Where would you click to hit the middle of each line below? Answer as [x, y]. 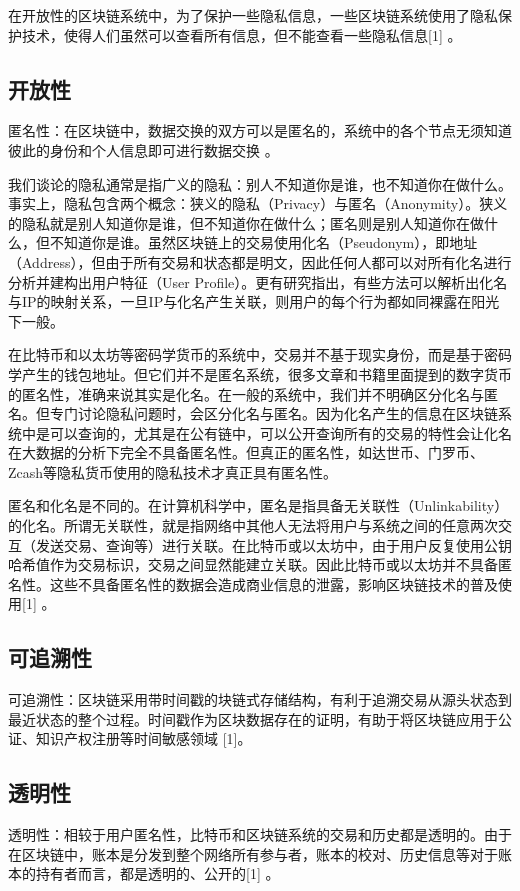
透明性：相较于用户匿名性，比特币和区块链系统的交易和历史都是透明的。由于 [260, 834]
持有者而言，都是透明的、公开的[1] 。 [157, 873]
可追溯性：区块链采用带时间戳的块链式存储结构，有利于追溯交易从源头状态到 [260, 699]
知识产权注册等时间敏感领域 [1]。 [143, 738]
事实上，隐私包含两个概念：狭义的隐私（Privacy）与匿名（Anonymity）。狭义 [258, 203]
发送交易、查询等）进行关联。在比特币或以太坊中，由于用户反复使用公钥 [273, 544]
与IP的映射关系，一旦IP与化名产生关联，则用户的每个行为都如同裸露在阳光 [254, 301]
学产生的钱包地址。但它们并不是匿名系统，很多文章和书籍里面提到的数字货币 [260, 373]
